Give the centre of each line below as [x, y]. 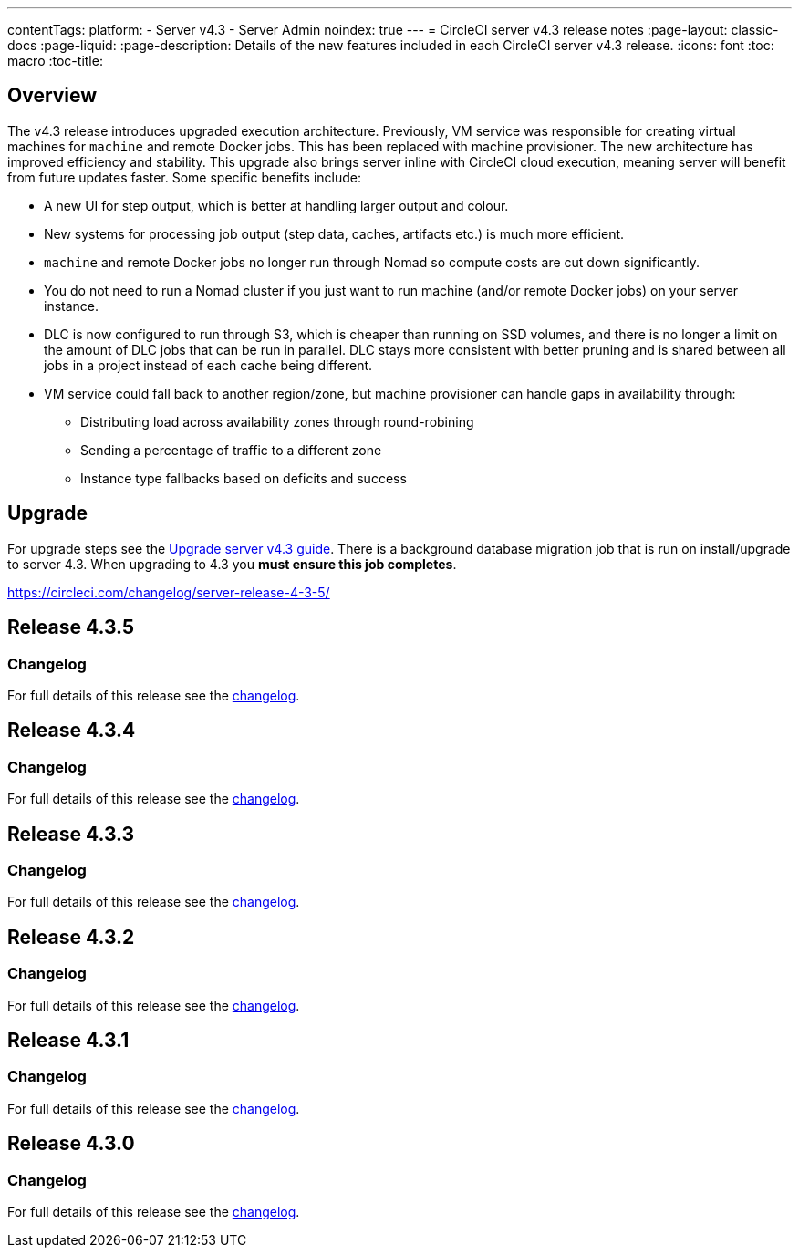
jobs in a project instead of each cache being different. [208, 365]
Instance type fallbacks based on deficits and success [244, 478]
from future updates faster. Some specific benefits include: [185, 177]
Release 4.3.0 [71, 1144]
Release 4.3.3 [71, 834]
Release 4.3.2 [71, 937]
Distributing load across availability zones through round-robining [277, 421]
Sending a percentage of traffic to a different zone [231, 450]
